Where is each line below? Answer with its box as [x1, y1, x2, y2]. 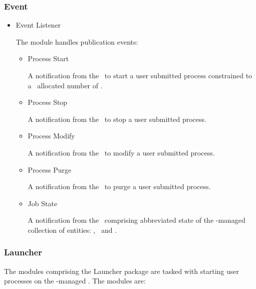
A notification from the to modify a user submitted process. [28, 147, 215, 158]
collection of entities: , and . [28, 224, 117, 235]
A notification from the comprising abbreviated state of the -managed [28, 215, 245, 225]
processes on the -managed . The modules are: [4, 275, 146, 286]
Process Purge [28, 164, 72, 175]
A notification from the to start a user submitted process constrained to [28, 70, 252, 80]
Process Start [28, 53, 69, 64]
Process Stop [28, 97, 68, 107]
